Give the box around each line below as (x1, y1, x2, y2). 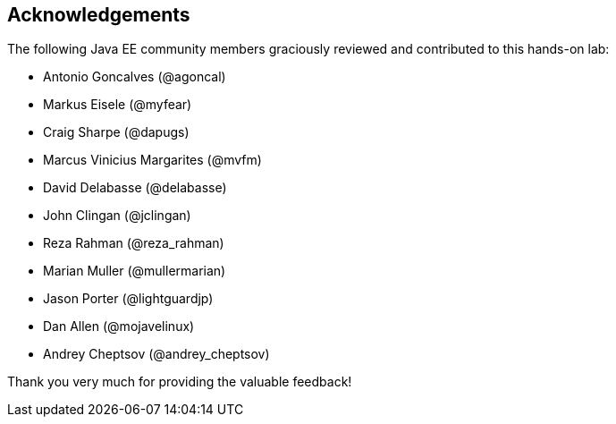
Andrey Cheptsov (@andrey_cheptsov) (43, 346, 270, 362)
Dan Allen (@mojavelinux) (43, 318, 195, 335)
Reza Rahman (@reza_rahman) (43, 235, 224, 251)
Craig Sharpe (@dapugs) (43, 124, 190, 140)
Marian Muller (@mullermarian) (43, 263, 226, 279)
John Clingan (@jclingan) (43, 208, 191, 224)
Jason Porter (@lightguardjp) (43, 291, 214, 307)
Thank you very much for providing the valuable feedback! (7, 374, 352, 390)
